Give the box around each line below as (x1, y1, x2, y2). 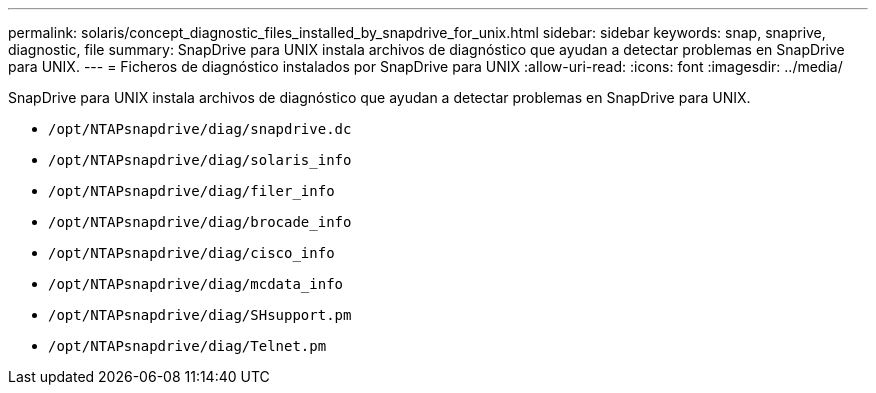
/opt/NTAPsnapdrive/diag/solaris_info (48, 152, 352, 168)
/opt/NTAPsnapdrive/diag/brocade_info (48, 214, 352, 230)
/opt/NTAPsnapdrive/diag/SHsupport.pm (48, 307, 352, 323)
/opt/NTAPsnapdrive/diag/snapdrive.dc (48, 121, 352, 137)
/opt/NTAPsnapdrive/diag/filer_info (48, 183, 335, 199)
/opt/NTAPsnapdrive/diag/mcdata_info (48, 276, 344, 292)
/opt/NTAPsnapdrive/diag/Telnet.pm (48, 338, 327, 354)
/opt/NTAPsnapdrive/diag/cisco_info (48, 245, 335, 261)
